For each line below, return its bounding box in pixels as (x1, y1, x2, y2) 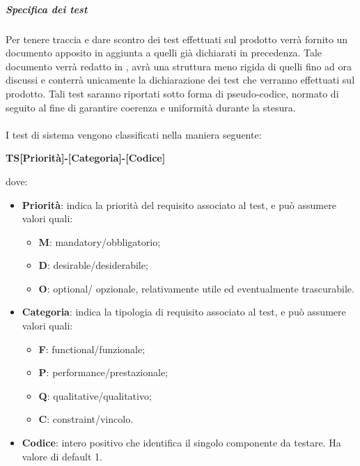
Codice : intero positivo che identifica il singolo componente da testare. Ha (22, 435, 341, 450)
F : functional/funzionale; (38, 341, 146, 356)
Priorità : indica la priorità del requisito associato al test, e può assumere (22, 197, 336, 212)
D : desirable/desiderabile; (38, 258, 148, 272)
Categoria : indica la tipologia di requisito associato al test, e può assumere (22, 304, 346, 319)
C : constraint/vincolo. (38, 412, 134, 426)
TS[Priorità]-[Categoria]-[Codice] (6, 150, 166, 165)
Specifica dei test (6, 1, 88, 16)
